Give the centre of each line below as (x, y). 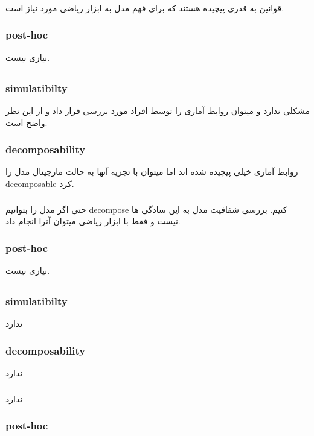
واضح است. (27, 122)
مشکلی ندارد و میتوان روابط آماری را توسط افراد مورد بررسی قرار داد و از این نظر (158, 111)
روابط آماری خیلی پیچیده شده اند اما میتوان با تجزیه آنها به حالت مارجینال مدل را (152, 172)
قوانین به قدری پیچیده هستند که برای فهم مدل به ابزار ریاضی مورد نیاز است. (145, 8)
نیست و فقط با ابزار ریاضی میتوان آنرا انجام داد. (93, 221)
